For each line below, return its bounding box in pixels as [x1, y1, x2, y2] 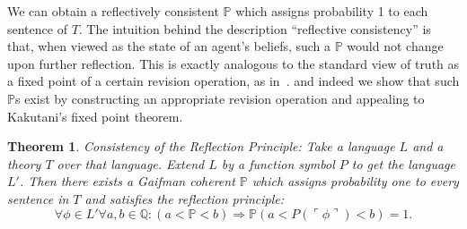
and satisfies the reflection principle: [84, 189, 285, 208]
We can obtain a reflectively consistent [7, 2, 219, 20]
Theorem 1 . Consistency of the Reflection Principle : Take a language [7, 137, 395, 156]
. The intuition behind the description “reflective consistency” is [78, 19, 431, 38]
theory [7, 154, 41, 173]
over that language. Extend [57, 154, 205, 173]
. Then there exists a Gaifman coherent [19, 172, 235, 191]
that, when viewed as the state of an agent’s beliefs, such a [7, 37, 331, 55]
